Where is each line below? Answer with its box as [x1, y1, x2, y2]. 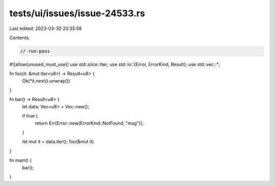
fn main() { [9, 158, 32, 164]
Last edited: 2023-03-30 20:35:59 [9, 25, 82, 32]
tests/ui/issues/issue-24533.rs [9, 8, 145, 19]
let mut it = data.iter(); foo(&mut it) [22, 139, 94, 145]
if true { [22, 113, 38, 119]
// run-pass [20, 48, 50, 54]
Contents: [9, 35, 30, 41]
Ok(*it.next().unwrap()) [22, 78, 71, 84]
